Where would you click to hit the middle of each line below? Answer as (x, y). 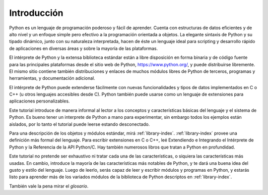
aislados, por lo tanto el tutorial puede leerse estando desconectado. (79, 124)
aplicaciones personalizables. (39, 101)
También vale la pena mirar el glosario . (49, 186)
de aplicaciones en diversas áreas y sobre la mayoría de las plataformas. (84, 48)
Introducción (36, 13)
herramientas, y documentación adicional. (52, 78)
